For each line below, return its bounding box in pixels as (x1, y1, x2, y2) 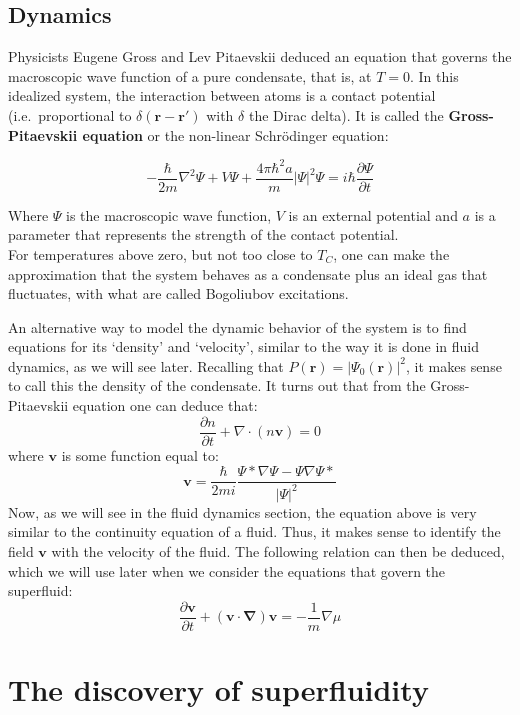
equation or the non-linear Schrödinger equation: (82, 124, 389, 145)
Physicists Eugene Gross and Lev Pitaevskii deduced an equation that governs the (8, 46, 512, 67)
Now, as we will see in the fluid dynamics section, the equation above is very (8, 501, 477, 522)
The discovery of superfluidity (8, 668, 429, 709)
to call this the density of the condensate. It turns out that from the (8, 375, 426, 396)
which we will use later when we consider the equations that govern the (8, 560, 446, 581)
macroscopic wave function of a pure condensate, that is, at (8, 65, 372, 86)
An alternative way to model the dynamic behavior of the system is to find (8, 316, 467, 337)
